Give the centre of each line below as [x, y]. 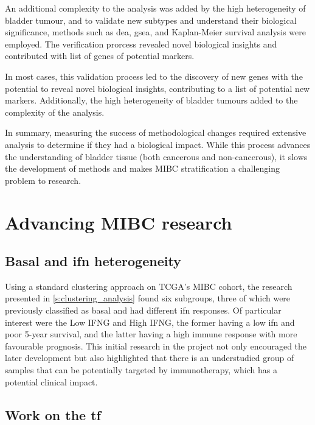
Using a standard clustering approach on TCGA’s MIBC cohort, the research [149, 286]
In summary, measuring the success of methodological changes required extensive [156, 132]
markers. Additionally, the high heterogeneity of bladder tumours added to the [151, 100]
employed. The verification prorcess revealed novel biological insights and [141, 44]
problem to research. [43, 180]
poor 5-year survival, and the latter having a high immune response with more [151, 334]
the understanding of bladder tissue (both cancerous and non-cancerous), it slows [156, 156]
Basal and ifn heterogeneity [93, 261]
